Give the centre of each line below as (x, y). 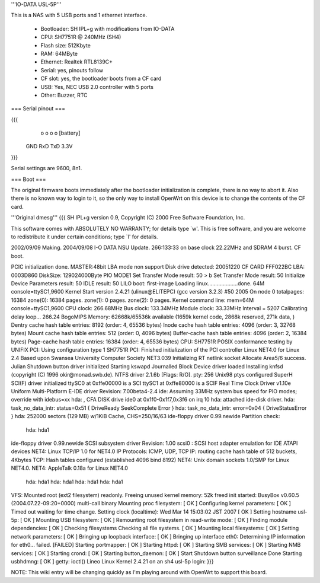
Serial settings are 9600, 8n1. (47, 168)
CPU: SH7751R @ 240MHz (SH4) (81, 37)
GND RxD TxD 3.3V (49, 146)
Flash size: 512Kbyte (66, 45)
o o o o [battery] (60, 133)
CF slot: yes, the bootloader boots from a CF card (101, 79)
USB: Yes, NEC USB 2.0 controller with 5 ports (97, 87)
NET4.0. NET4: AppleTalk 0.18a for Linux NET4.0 (70, 468)
